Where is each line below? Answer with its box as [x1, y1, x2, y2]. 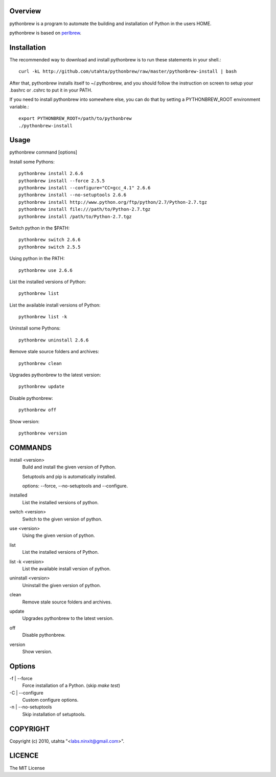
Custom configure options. [22, 697, 79, 703]
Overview [9, 7, 41, 15]
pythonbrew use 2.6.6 [18, 267, 73, 273]
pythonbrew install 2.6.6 [18, 170, 84, 177]
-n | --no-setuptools [9, 704, 52, 710]
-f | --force [9, 675, 33, 681]
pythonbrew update [18, 384, 65, 390]
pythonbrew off [18, 407, 57, 413]
